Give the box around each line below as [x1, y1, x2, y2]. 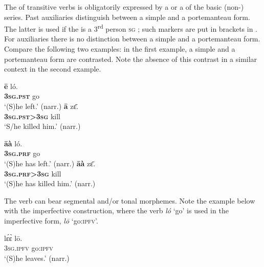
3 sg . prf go [4, 148, 40, 159]
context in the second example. [4, 63, 101, 74]
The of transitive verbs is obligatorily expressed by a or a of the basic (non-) [4, 2, 244, 12]
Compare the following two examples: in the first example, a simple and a [4, 43, 235, 54]
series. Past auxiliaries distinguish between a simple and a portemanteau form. [4, 11, 250, 22]
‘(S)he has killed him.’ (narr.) [4, 178, 96, 189]
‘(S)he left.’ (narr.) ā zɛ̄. [4, 101, 79, 111]
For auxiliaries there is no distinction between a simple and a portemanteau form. [4, 33, 260, 44]
